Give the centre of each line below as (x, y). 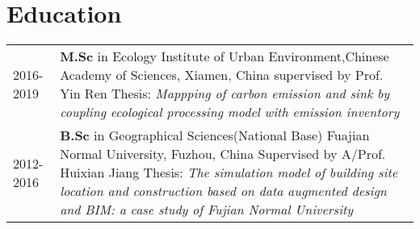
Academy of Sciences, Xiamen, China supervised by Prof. (222, 75)
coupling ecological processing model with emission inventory (230, 112)
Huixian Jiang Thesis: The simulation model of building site (229, 173)
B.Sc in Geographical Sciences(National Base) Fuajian (215, 135)
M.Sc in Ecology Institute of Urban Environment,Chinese (225, 56)
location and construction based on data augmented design (223, 191)
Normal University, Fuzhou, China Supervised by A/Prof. (223, 154)
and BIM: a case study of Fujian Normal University (207, 210)
